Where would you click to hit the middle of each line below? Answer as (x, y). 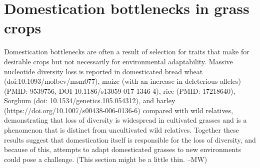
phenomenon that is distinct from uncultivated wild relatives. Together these (121, 130)
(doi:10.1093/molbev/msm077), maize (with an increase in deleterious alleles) (123, 81)
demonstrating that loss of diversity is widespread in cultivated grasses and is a (125, 120)
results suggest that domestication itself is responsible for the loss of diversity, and (130, 139)
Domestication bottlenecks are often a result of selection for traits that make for (127, 52)
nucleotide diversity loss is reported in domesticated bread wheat (103, 71)
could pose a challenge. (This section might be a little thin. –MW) (106, 159)
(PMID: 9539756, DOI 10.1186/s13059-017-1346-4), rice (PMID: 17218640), (120, 90)
